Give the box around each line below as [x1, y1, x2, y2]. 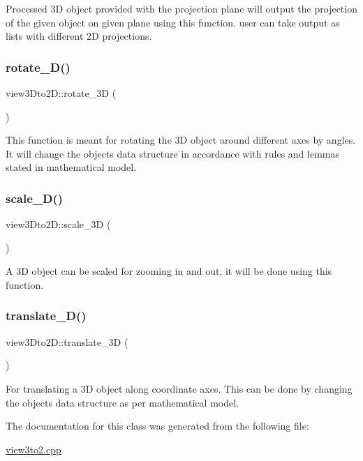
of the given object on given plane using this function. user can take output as [6, 15, 340, 29]
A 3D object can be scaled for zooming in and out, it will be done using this [6, 264, 332, 278]
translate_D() [6, 307, 87, 324]
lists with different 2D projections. [6, 29, 152, 43]
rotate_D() [6, 58, 71, 75]
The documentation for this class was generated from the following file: [6, 418, 309, 433]
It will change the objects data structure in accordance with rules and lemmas [6, 146, 339, 160]
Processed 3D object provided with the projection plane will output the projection [6, 1, 357, 15]
